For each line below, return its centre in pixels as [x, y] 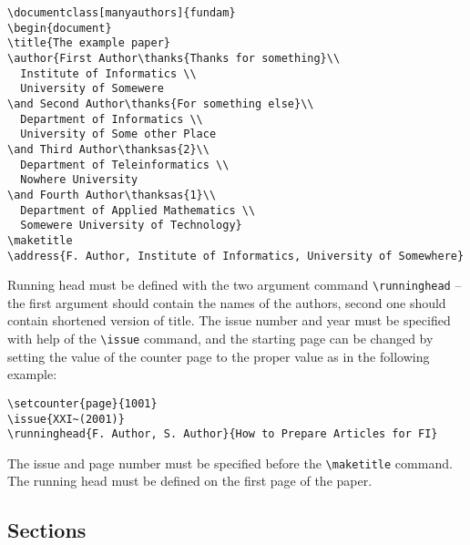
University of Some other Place [118, 134]
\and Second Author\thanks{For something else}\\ [161, 103]
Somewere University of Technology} [131, 226]
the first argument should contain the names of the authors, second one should [227, 302]
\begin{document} [60, 28]
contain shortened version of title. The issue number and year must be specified [229, 320]
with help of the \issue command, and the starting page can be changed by [220, 338]
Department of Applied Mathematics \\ [138, 210]
